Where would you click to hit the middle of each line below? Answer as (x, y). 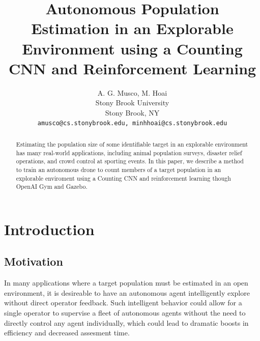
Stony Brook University (132, 103)
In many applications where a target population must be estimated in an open (126, 283)
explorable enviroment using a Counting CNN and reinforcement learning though (123, 178)
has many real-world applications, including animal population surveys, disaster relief (129, 152)
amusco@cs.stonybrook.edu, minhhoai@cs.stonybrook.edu (132, 123)
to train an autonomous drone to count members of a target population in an (119, 169)
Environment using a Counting (132, 48)
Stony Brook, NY (132, 112)
